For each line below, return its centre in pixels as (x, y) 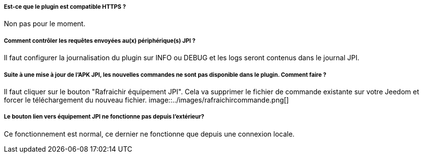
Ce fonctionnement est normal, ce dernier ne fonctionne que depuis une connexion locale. (149, 134)
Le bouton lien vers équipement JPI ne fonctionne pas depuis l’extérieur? (104, 117)
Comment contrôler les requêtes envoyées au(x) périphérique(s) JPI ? (100, 41)
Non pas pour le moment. (45, 24)
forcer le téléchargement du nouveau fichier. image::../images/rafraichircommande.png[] (146, 100)
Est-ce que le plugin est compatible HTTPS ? (65, 7)
